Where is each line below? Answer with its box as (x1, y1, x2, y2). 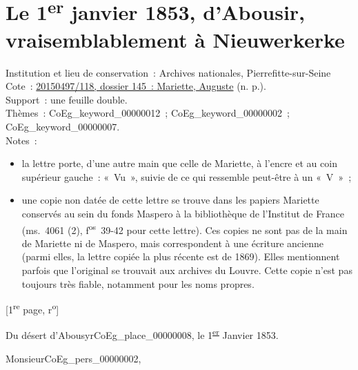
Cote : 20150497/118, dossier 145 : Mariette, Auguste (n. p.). (6, 79, 266, 93)
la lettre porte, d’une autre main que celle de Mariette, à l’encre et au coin (21, 156, 337, 171)
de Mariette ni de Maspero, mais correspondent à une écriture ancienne (21, 235, 324, 250)
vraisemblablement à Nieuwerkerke (6, 25, 345, 53)
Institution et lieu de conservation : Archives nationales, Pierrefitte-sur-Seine (6, 65, 331, 79)
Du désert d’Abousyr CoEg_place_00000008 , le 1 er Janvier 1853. (6, 326, 279, 342)
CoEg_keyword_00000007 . (6, 119, 120, 134)
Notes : (6, 133, 37, 147)
